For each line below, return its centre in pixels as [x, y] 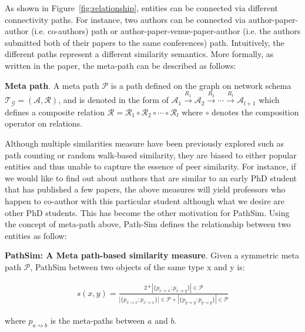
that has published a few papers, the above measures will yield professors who [145, 189]
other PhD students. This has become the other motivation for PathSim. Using [147, 212]
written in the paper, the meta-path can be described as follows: [120, 65]
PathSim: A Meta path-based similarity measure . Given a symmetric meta [152, 255]
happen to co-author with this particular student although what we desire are [145, 200]
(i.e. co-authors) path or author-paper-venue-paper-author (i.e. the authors [166, 31]
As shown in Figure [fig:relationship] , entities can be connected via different [141, 8]
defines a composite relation [55, 112]
